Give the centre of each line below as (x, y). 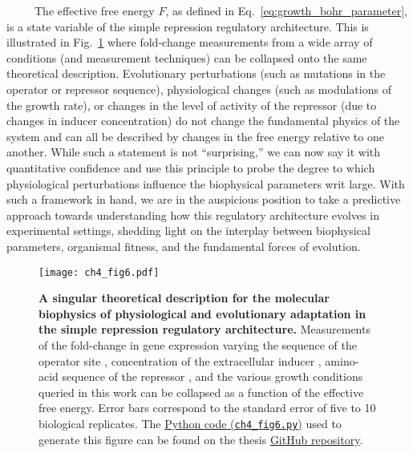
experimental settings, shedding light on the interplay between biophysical (188, 231)
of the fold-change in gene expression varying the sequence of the (198, 344)
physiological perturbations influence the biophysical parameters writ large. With (206, 183)
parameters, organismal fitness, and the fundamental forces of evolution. (184, 246)
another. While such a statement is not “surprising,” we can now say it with (194, 152)
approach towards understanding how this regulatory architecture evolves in (193, 214)
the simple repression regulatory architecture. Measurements (204, 329)
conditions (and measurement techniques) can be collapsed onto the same (187, 57)
